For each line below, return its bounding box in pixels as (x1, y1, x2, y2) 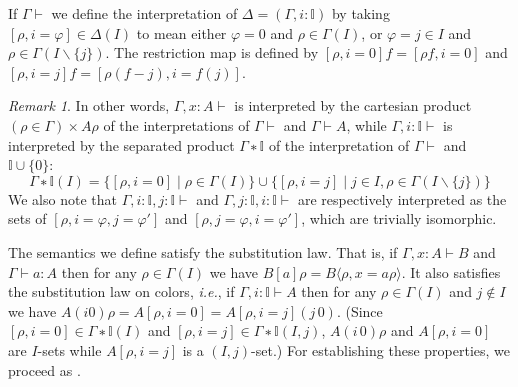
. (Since (336, 300, 383, 321)
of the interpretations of (103, 114, 250, 135)
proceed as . (8, 359, 81, 380)
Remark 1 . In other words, (8, 95, 170, 116)
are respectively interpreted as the (297, 188, 507, 209)
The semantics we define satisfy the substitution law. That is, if (8, 241, 398, 262)
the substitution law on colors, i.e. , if (8, 281, 235, 302)
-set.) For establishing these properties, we (251, 339, 511, 360)
